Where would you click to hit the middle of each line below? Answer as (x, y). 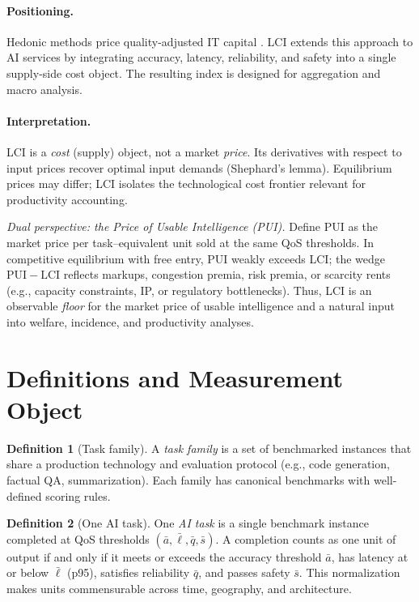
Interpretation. (49, 120)
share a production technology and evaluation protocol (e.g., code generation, (198, 464)
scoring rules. (78, 495)
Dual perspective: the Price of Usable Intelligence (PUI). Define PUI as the (193, 226)
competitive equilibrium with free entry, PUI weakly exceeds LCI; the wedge (196, 258)
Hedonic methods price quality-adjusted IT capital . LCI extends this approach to (210, 41)
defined (24, 495)
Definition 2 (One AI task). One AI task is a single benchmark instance (188, 523)
